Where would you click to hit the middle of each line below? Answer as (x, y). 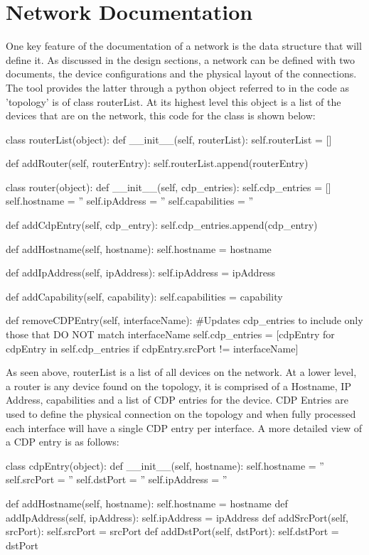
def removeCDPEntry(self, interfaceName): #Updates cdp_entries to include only (184, 320)
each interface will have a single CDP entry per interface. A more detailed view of (184, 427)
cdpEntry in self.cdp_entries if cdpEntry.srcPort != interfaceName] (152, 348)
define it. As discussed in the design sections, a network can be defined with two (180, 59)
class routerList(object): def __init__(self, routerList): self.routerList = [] (169, 139)
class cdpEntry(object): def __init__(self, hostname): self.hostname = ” (165, 465)
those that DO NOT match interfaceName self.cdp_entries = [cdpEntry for (170, 334)
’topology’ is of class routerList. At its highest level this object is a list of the (173, 101)
